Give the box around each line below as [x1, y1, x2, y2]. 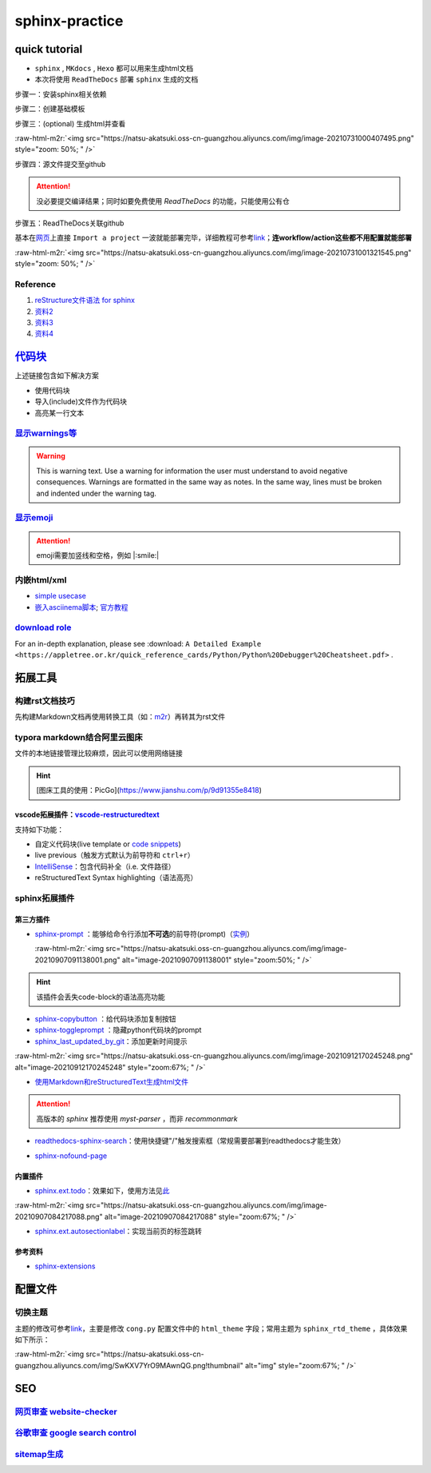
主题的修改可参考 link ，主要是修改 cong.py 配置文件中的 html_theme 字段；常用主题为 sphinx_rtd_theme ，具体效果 [14, 1324, 408, 1333]
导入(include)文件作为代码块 [34, 396, 128, 407]
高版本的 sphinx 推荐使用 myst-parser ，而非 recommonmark [36, 1113, 239, 1123]
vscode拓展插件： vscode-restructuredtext [14, 810, 160, 819]
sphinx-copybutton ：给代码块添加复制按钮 [34, 1014, 176, 1023]
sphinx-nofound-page [34, 1151, 108, 1160]
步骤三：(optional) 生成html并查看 [14, 118, 126, 128]
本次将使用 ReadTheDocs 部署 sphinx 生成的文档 [34, 74, 199, 84]
